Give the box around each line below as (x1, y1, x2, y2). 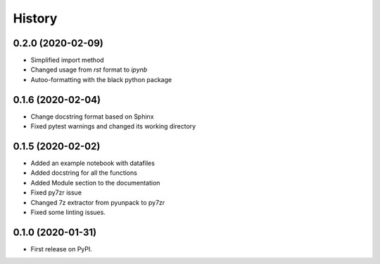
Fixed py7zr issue (30, 188, 82, 197)
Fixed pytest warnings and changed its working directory (30, 122, 196, 131)
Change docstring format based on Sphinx (30, 112, 154, 121)
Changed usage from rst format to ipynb (30, 65, 148, 74)
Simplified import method (30, 56, 105, 65)
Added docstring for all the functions (30, 169, 137, 177)
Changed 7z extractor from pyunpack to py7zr (30, 198, 165, 206)
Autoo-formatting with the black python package (30, 75, 172, 84)
